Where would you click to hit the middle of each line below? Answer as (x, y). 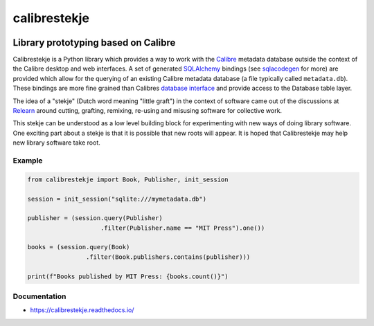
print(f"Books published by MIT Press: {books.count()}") (128, 276)
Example (28, 161)
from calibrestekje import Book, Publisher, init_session (128, 179)
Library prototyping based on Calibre (94, 43)
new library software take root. (56, 143)
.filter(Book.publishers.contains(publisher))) (168, 257)
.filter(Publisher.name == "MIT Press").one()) (183, 228)
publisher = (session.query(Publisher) (95, 218)
